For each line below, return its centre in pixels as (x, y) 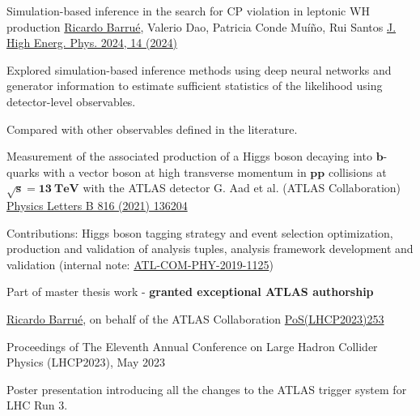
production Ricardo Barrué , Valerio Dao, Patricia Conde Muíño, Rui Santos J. (202, 26)
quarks (23, 172)
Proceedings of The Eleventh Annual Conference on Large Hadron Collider (192, 346)
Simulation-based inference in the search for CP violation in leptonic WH (188, 11)
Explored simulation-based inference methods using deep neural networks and (199, 69)
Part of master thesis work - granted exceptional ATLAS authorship (190, 292)
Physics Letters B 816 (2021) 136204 (97, 206)
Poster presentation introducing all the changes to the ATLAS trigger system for (207, 389)
